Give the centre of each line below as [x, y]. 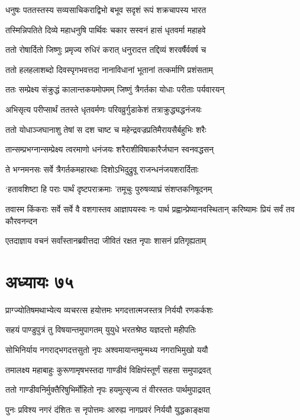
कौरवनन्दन [21, 220]
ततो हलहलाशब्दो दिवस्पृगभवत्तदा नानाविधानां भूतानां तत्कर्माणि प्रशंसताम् [109, 69]
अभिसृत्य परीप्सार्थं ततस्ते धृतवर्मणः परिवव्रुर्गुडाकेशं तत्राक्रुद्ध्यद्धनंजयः [104, 109]
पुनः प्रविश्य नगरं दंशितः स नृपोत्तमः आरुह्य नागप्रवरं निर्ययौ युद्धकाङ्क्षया [108, 409]
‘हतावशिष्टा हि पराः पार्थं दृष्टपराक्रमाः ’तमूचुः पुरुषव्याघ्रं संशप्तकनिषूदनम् [109, 189]
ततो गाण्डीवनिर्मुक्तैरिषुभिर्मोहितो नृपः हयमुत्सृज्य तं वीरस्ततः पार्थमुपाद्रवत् [108, 389]
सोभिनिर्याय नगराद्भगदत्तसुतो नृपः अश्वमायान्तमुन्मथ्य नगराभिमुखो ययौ [107, 350]
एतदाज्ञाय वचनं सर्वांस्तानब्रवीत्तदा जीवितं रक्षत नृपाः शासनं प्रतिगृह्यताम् [106, 241]
